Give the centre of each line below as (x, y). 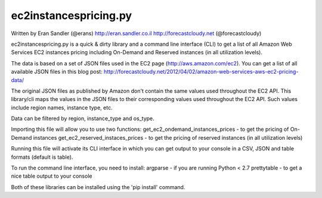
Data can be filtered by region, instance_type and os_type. (83, 118)
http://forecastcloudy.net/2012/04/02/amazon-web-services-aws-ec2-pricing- (201, 72)
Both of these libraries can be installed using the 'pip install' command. (98, 187)
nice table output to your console (52, 176)
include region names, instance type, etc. (62, 108)
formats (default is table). (42, 157)
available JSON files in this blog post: (57, 72)
